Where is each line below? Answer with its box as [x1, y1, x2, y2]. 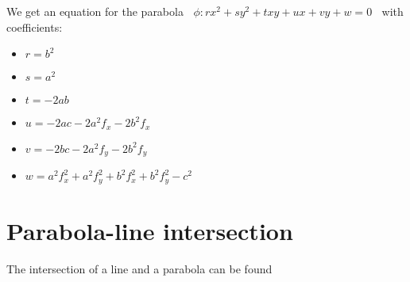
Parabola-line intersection [6, 214, 293, 246]
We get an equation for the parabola [6, 3, 184, 19]
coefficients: [6, 18, 63, 35]
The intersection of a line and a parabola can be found [6, 260, 273, 276]
